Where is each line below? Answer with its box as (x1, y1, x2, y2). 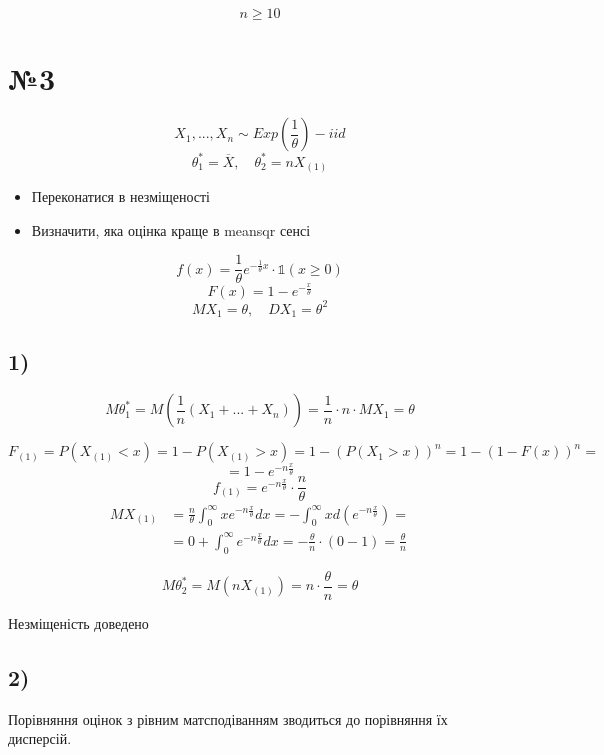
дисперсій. (8, 728, 72, 749)
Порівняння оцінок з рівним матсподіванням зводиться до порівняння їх (8, 708, 448, 729)
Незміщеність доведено (8, 612, 149, 633)
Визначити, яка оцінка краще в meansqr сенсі (31, 219, 311, 240)
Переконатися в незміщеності (31, 186, 210, 207)
